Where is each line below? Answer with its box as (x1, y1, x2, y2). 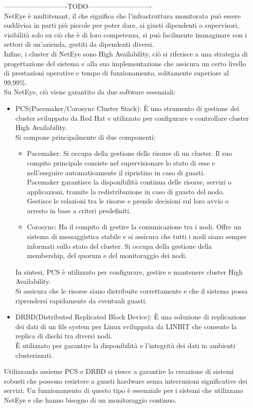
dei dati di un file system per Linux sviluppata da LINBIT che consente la (15, 321, 237, 331)
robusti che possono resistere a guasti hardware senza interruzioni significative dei (4, 375, 248, 386)
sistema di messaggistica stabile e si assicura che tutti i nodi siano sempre (27, 231, 247, 241)
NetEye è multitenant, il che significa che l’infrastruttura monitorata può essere (4, 10, 241, 20)
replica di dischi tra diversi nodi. (15, 331, 112, 341)
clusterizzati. (15, 350, 53, 360)
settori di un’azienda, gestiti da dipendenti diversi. (4, 39, 154, 49)
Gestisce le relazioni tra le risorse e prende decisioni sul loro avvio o (27, 196, 229, 206)
